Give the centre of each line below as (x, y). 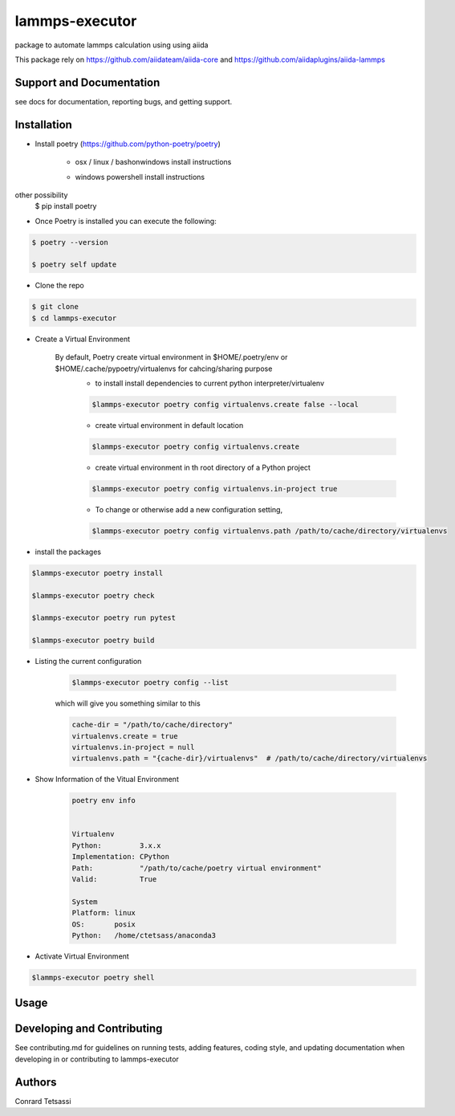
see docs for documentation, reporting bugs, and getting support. (124, 101)
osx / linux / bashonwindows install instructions (153, 162)
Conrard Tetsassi (43, 1101)
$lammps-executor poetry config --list (150, 683)
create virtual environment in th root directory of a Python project (203, 467)
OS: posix (104, 924)
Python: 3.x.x (116, 845)
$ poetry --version (70, 242)
